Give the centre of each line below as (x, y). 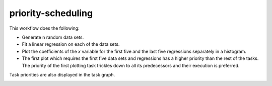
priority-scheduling (51, 13)
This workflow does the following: (45, 28)
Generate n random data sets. (53, 37)
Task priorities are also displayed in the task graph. (62, 74)
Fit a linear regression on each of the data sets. (71, 44)
